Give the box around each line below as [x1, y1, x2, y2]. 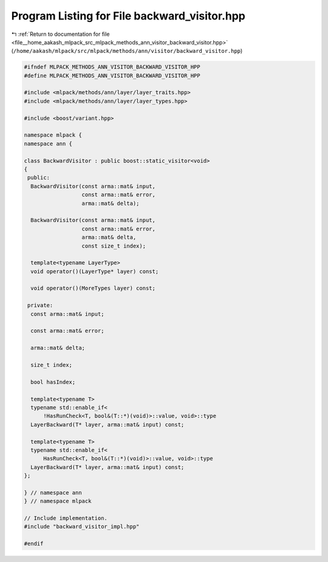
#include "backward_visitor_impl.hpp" [24, 523, 140, 530]
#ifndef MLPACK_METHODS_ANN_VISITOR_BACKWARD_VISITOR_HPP [24, 64, 200, 71]
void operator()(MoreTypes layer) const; [30, 285, 156, 292]
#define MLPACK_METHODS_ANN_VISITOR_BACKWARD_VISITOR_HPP [24, 72, 200, 79]
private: [27, 302, 53, 309]
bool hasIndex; [30, 378, 76, 386]
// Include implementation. [24, 515, 108, 522]
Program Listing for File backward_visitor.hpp [11, 9, 245, 23]
